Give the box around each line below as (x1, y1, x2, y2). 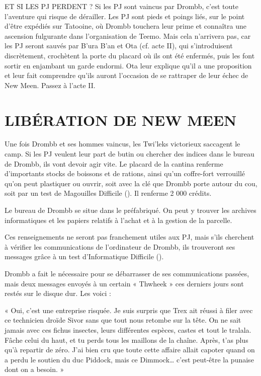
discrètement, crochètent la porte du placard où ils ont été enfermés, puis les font (5, 50, 255, 60)
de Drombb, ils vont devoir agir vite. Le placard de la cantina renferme (5, 158, 223, 169)
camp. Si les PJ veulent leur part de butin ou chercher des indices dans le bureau (5, 148, 254, 159)
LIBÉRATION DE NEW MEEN (5, 109, 237, 130)
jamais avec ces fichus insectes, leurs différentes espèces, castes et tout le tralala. (5, 324, 251, 335)
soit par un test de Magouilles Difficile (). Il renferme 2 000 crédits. (5, 188, 212, 198)
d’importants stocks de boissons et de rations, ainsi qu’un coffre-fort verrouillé (5, 168, 245, 179)
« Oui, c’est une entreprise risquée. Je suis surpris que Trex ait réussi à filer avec (5, 305, 253, 315)
